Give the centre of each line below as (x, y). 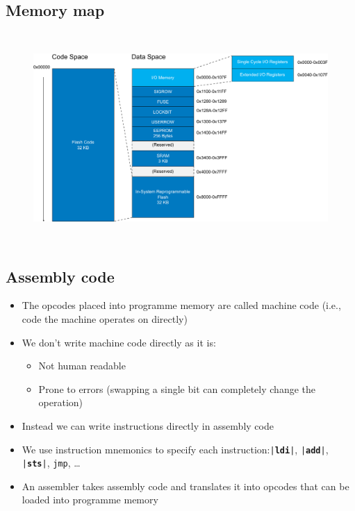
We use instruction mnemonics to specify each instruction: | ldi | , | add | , (175, 449)
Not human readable (82, 366)
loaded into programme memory (90, 500)
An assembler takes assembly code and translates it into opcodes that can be (185, 486)
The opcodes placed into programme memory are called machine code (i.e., (181, 305)
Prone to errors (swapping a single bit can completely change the (177, 388)
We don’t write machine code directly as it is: (119, 342)
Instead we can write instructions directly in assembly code (148, 425)
